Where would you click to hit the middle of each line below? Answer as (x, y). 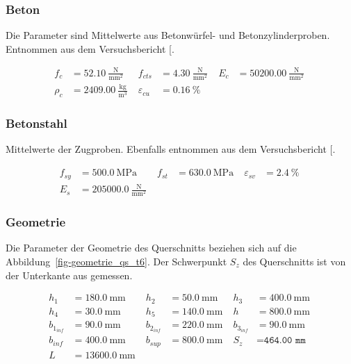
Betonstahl (36, 123)
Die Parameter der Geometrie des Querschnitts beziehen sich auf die (151, 248)
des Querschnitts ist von (294, 262)
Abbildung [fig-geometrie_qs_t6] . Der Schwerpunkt (116, 262)
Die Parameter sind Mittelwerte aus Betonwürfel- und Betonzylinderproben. (168, 35)
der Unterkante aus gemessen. (69, 275)
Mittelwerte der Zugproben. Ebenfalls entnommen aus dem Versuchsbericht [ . (171, 149)
